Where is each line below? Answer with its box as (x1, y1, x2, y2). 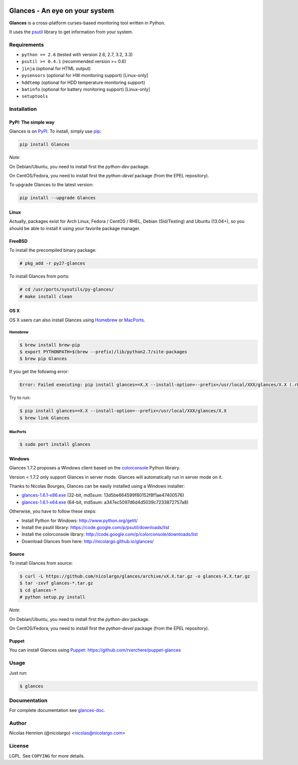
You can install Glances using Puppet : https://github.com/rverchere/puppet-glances (9, 647, 181, 653)
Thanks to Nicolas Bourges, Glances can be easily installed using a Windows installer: (9, 483, 185, 489)
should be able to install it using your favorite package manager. (9, 225, 141, 231)
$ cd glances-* (19, 587, 57, 593)
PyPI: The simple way (9, 119, 55, 125)
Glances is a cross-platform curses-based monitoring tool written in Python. (9, 20, 166, 26)
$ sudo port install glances (19, 442, 91, 447)
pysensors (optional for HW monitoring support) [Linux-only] (21, 73, 149, 78)
